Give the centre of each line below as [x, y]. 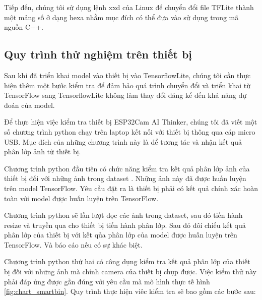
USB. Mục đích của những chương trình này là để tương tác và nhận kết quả [123, 141]
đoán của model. [29, 105]
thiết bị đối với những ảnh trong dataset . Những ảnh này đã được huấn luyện [125, 178]
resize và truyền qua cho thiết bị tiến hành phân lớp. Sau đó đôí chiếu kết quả [125, 225]
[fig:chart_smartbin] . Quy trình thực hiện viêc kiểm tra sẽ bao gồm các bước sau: [130, 291]
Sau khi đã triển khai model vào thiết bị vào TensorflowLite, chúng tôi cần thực [127, 75]
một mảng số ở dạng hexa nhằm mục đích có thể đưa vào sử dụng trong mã [121, 17]
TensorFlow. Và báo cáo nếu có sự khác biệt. [73, 244]
